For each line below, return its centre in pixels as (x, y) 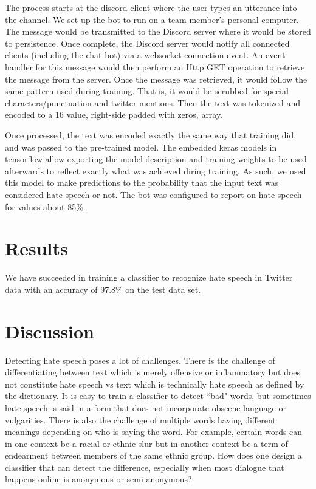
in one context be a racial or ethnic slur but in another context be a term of (146, 443)
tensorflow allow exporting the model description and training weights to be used (156, 159)
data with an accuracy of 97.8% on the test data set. (103, 289)
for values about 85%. (45, 206)
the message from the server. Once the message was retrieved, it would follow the (156, 79)
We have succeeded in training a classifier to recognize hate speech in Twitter (149, 277)
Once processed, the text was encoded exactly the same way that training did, (151, 135)
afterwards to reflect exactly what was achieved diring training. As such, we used (156, 170)
